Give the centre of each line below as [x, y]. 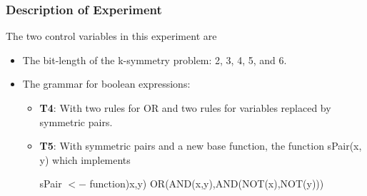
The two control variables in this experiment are [111, 36]
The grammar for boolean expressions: [106, 84]
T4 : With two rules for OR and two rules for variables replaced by [185, 108]
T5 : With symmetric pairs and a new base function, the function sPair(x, [201, 146]
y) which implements [85, 159]
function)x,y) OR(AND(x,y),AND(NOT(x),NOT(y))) [207, 184]
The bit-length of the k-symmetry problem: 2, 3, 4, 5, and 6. [155, 60]
